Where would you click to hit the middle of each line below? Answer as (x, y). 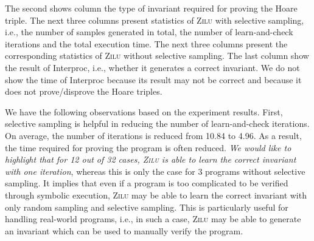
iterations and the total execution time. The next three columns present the (146, 43)
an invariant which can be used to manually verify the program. (124, 230)
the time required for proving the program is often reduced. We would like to (148, 147)
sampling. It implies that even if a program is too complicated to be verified (147, 183)
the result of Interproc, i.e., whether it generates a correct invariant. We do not (152, 67)
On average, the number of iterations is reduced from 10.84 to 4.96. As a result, (153, 135)
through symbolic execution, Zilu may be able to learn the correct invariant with (156, 195)
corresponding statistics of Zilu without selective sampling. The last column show (157, 56)
